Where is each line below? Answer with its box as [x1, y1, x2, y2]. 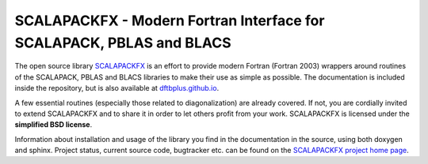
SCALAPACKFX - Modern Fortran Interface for [14, 12, 325, 29]
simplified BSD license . [14, 120, 93, 129]
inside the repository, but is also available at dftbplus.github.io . [14, 84, 220, 93]
